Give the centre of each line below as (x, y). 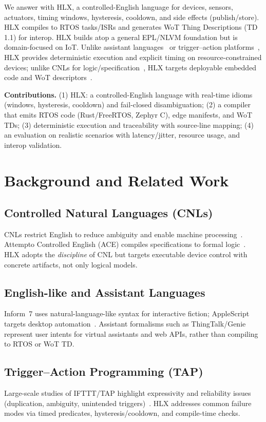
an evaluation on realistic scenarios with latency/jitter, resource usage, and (122, 135)
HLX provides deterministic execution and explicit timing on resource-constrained (133, 57)
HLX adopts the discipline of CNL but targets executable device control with (126, 254)
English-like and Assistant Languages (105, 292)
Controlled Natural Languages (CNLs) (109, 213)
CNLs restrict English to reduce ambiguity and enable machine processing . (123, 234)
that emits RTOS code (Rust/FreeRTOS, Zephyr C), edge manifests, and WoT (128, 114)
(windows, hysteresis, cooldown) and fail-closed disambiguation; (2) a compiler (128, 104)
